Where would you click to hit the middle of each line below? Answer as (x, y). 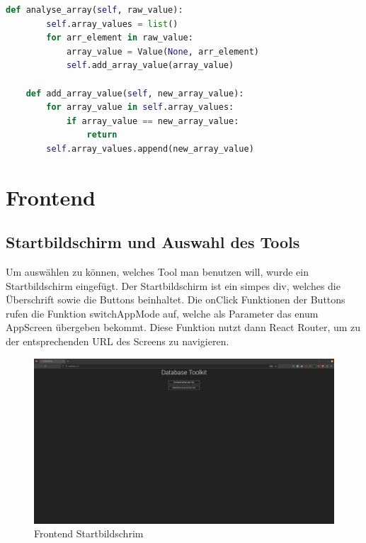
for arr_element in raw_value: (120, 38)
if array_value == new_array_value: (153, 121)
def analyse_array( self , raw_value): (95, 10)
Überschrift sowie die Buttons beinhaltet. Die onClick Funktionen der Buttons (176, 300)
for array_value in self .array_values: (140, 107)
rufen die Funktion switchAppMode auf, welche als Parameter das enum (162, 313)
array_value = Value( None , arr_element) (162, 51)
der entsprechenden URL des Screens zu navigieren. (118, 341)
